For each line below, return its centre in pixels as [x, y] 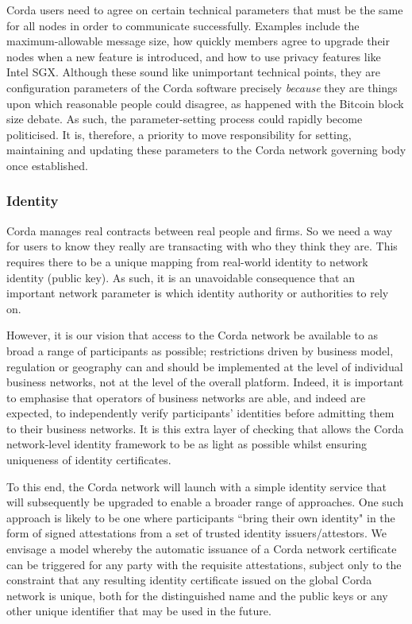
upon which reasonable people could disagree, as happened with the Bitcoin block [205, 103]
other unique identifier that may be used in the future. [139, 611]
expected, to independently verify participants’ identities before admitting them [200, 413]
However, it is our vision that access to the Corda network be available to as [192, 335]
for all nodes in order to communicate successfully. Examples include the [183, 25]
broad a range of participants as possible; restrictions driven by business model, [200, 350]
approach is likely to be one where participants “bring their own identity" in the [201, 517]
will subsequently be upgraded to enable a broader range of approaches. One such [205, 502]
